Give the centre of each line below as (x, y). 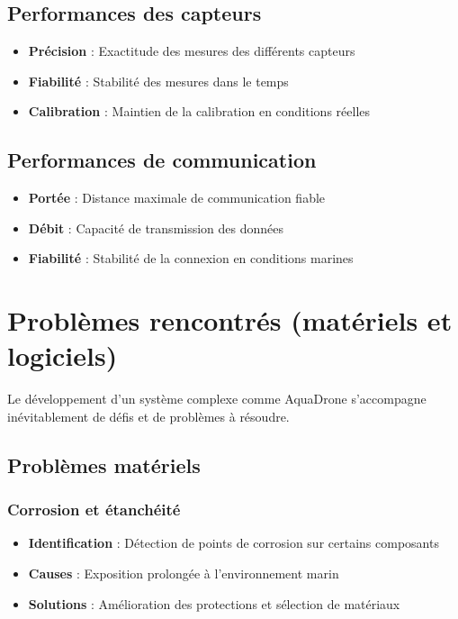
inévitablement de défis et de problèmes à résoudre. (148, 416)
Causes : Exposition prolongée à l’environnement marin (184, 573)
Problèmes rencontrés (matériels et (230, 320)
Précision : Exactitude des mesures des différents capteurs (192, 51)
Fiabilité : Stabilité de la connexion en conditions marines (191, 258)
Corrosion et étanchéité (94, 510)
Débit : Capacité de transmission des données (156, 228)
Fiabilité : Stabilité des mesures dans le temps (158, 81)
